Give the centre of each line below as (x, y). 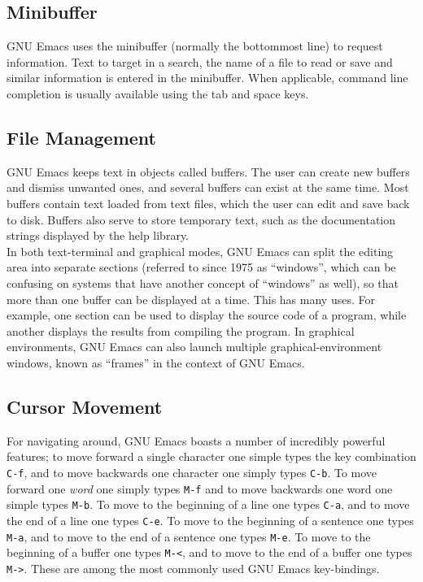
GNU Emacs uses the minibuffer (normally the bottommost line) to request (195, 46)
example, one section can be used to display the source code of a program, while (207, 315)
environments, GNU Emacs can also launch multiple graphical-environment (194, 347)
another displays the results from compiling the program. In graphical (181, 330)
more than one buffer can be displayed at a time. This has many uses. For (191, 299)
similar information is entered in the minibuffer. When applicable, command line (207, 78)
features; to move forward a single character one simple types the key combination (211, 456)
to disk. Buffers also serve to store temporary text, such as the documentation (201, 219)
